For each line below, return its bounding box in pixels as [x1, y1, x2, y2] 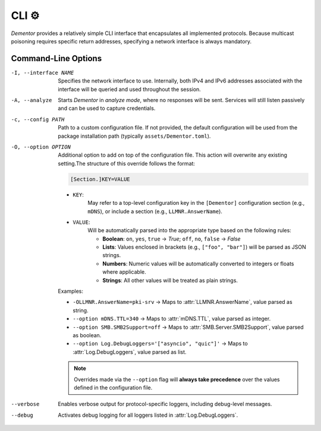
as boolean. [73, 331, 102, 338]
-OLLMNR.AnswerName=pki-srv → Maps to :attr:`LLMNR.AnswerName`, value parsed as [73, 299, 292, 306]
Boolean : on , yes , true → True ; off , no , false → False [102, 235, 241, 242]
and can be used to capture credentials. [58, 104, 156, 112]
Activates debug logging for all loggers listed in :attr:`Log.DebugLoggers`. [58, 411, 238, 419]
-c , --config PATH [11, 116, 65, 123]
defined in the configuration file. [74, 384, 153, 391]
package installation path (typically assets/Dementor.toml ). [58, 132, 211, 140]
